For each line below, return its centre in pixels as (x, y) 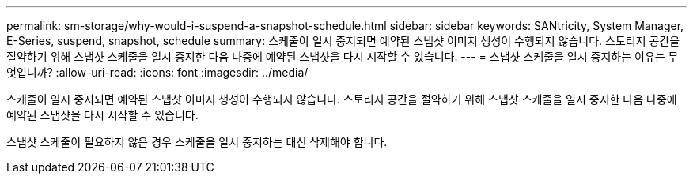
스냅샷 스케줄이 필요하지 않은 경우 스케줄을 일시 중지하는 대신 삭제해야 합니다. (197, 142)
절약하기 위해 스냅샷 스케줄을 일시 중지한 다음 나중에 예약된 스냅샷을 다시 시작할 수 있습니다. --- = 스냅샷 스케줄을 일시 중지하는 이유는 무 (343, 56)
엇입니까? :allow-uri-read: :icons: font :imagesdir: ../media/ (157, 72)
